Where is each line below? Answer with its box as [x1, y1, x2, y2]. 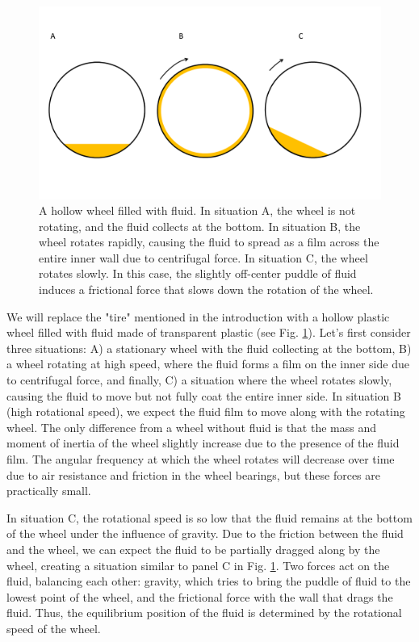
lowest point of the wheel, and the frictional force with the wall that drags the [6, 588, 393, 605]
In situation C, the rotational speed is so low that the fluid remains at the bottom [6, 509, 413, 526]
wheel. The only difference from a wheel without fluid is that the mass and [6, 418, 377, 435]
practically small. [6, 482, 91, 499]
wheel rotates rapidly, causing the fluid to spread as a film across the [39, 233, 379, 250]
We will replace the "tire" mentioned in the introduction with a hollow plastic [6, 308, 390, 325]
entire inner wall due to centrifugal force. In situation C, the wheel [39, 249, 368, 266]
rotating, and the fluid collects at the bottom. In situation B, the [39, 217, 361, 234]
